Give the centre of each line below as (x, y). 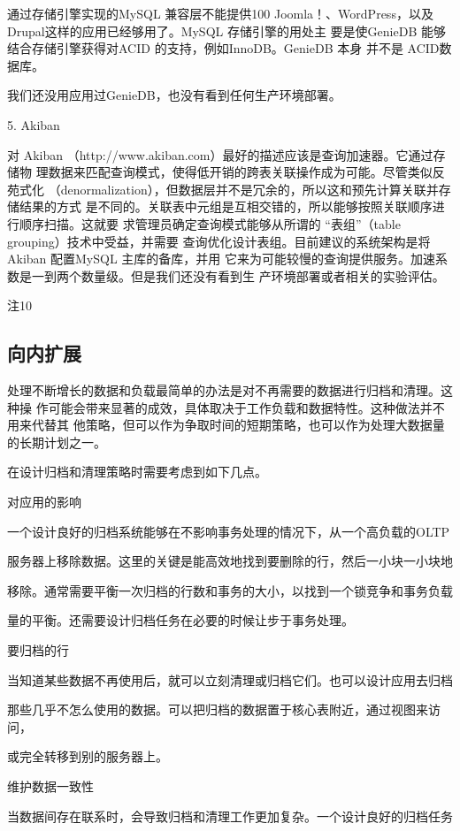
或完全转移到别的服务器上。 (88, 756)
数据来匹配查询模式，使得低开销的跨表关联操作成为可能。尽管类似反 (246, 172)
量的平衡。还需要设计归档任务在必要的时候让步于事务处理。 (180, 620)
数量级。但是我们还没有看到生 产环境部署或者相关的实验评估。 (263, 275)
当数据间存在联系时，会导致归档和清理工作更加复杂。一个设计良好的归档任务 (230, 816)
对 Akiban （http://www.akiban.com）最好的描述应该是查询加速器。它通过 (220, 154)
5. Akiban (34, 124)
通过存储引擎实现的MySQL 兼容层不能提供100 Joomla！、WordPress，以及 (220, 13)
